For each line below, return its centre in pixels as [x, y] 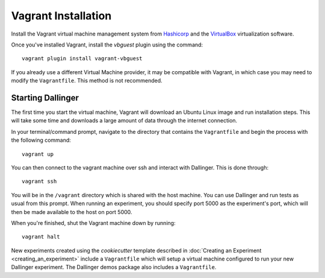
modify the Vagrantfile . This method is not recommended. [87, 81]
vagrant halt [41, 237]
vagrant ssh [39, 182]
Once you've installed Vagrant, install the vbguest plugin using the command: [107, 45]
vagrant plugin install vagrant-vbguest [82, 58]
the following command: [41, 140]
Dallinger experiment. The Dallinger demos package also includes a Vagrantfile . [114, 267]
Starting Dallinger [45, 97]
